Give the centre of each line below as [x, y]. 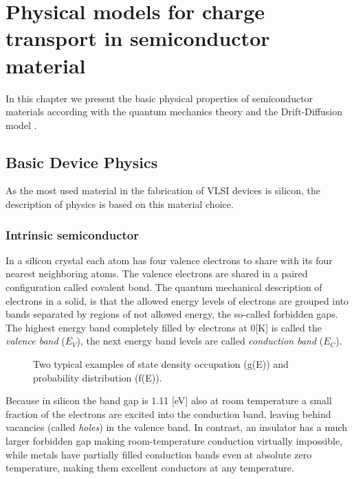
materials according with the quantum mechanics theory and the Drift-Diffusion [174, 112]
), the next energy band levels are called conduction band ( [200, 341]
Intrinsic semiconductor [72, 234]
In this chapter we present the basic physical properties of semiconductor [159, 98]
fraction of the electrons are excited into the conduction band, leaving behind [168, 413]
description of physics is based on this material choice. [120, 204]
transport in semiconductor [138, 38]
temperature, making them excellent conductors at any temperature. [150, 468]
